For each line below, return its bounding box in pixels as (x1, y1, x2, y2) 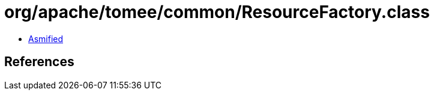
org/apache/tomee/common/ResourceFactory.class (4, 2, 430, 22)
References (4, 54, 74, 70)
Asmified (28, 33, 64, 44)
